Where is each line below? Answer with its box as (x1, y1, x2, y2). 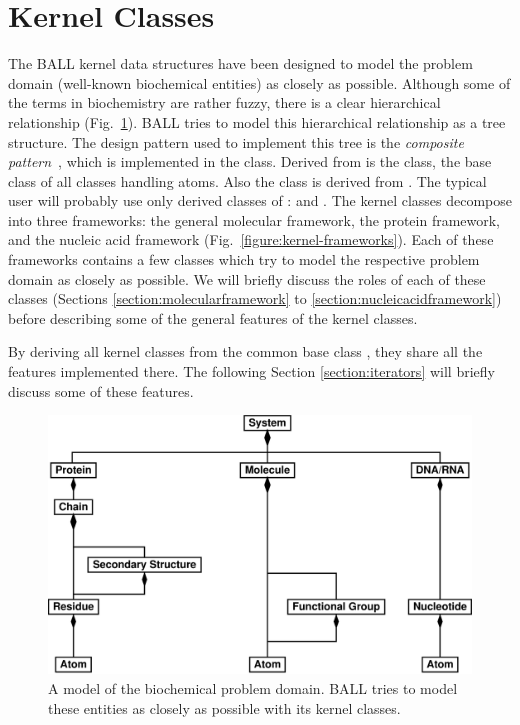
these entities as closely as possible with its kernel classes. (48, 697, 401, 718)
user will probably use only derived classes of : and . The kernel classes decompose (8, 190, 513, 211)
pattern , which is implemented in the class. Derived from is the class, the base (8, 151, 492, 172)
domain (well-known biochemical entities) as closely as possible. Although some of (8, 72, 511, 93)
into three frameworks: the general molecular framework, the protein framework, (8, 209, 501, 230)
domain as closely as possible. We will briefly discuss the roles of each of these (8, 268, 486, 289)
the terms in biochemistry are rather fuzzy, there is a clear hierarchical (8, 92, 441, 113)
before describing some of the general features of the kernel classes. (8, 307, 418, 328)
